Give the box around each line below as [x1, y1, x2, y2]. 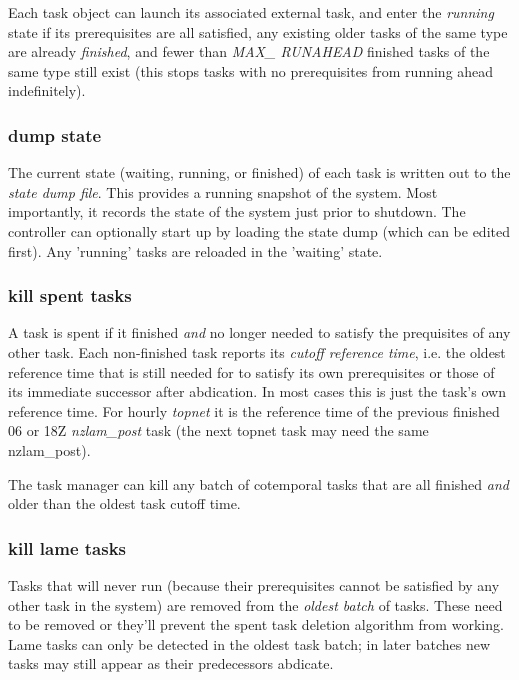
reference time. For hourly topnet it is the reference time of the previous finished [8, 400, 500, 421]
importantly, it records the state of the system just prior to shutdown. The [8, 201, 466, 222]
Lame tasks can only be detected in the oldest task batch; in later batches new [8, 633, 491, 654]
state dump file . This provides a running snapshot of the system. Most [8, 181, 438, 202]
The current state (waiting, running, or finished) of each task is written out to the [8, 162, 511, 183]
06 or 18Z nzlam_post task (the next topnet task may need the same [8, 420, 429, 441]
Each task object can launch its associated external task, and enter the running [8, 2, 494, 22]
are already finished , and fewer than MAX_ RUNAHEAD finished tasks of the [8, 41, 490, 62]
